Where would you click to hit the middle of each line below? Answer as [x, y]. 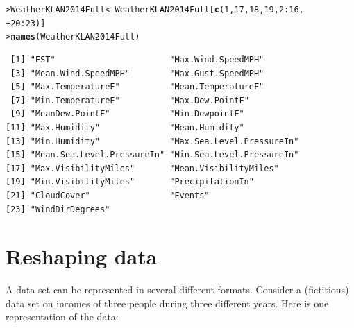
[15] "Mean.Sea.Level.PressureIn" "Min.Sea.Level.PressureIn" [152, 155]
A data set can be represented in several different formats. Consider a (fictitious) [177, 290]
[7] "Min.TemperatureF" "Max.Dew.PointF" [130, 100]
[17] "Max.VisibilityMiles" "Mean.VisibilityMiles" [142, 168]
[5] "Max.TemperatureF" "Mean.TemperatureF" [137, 87]
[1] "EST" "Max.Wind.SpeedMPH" [137, 59]
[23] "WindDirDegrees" [58, 209]
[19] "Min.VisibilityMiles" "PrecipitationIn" [130, 182]
